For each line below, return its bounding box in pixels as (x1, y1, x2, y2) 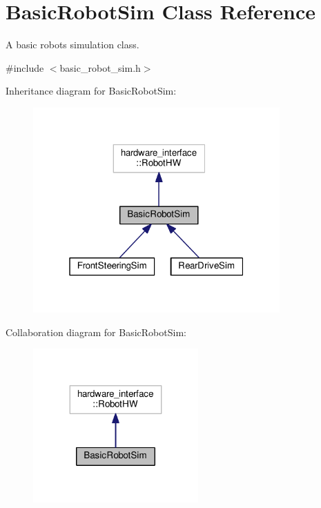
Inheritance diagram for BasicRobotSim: (6, 84, 177, 98)
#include (6, 60, 44, 75)
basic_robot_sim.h (59, 60, 141, 75)
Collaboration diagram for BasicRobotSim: (6, 324, 186, 339)
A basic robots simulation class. (6, 37, 139, 52)
